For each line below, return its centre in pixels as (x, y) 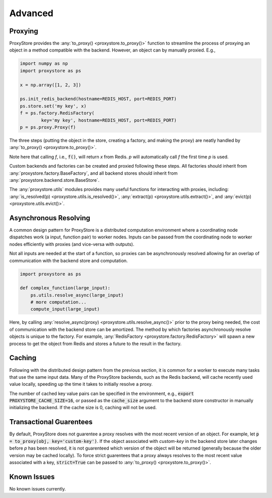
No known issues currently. (38, 489)
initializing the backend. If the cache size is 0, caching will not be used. (83, 408)
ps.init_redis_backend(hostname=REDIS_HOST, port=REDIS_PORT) (98, 99)
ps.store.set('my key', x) (53, 106)
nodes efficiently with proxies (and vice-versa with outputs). (72, 244)
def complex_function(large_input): (65, 288)
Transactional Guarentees (51, 422)
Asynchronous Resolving (50, 218)
